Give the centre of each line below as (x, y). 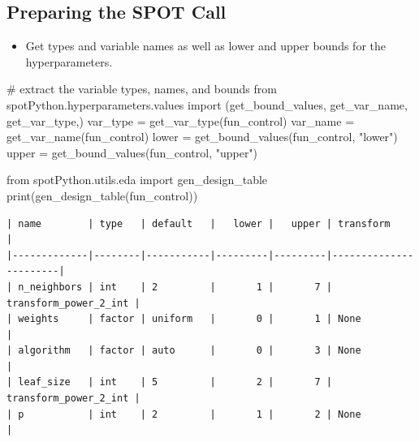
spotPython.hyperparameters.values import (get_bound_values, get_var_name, (207, 104)
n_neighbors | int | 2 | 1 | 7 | (175, 287)
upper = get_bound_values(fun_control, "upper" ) (132, 152)
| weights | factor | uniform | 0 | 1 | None (184, 319)
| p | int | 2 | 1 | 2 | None (184, 414)
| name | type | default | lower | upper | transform (199, 223)
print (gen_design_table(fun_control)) (102, 195)
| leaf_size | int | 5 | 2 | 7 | (169, 382)
